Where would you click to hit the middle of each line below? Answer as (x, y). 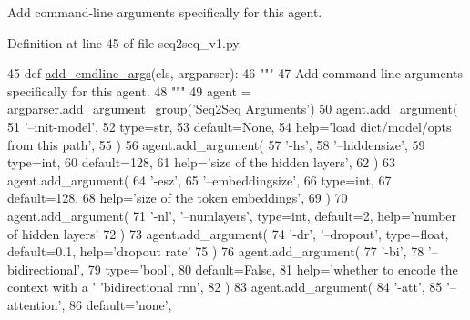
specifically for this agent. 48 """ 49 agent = (129, 90)
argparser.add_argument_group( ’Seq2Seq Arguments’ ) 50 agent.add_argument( (233, 109)
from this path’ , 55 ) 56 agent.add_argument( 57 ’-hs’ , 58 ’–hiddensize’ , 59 (216, 144)
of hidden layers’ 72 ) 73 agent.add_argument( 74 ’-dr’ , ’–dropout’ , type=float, (228, 233)
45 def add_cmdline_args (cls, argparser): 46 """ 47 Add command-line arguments (235, 73)
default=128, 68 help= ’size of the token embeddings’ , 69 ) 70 (178, 198)
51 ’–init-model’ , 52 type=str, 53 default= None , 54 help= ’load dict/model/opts (230, 126)
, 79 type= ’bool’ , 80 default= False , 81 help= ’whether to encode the (269, 269)
